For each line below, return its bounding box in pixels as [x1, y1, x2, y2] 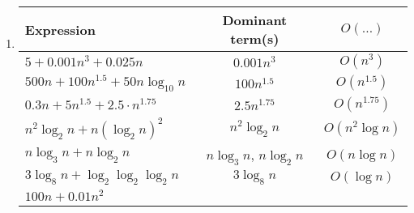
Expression [24, 19, 96, 39]
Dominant [222, 11, 288, 29]
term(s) [230, 29, 280, 48]
